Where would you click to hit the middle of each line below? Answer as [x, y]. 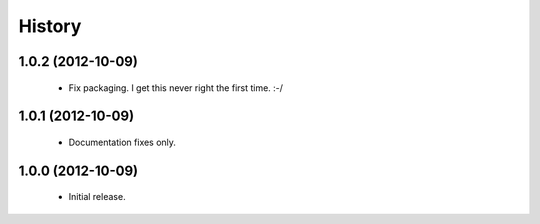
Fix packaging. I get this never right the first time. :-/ [176, 87]
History [50, 26]
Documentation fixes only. [122, 142]
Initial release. [97, 197]
